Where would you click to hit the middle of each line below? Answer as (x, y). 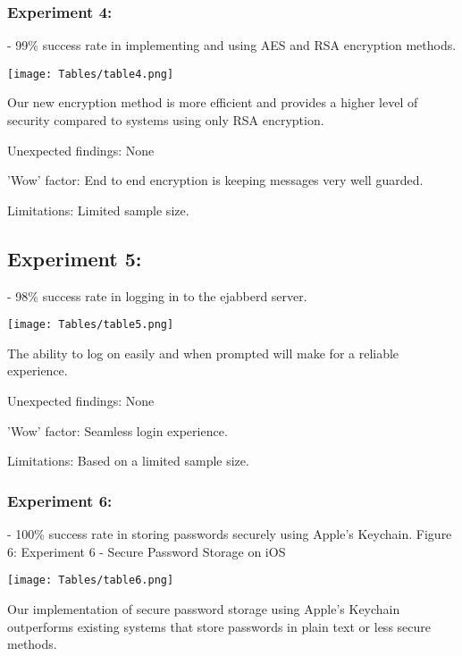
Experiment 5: (75, 258)
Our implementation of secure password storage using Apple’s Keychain (204, 608)
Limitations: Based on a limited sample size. (128, 461)
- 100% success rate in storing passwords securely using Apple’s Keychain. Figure (230, 534)
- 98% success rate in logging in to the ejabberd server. (157, 295)
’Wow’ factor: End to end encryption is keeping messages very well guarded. (215, 180)
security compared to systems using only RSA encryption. (166, 120)
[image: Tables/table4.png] (91, 74)
